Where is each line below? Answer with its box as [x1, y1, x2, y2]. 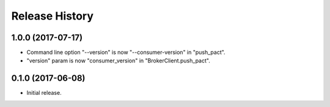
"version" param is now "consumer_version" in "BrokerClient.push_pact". [26, 57, 210, 64]
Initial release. [26, 89, 62, 97]
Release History [11, 9, 94, 23]
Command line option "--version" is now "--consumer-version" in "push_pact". [26, 49, 226, 56]
